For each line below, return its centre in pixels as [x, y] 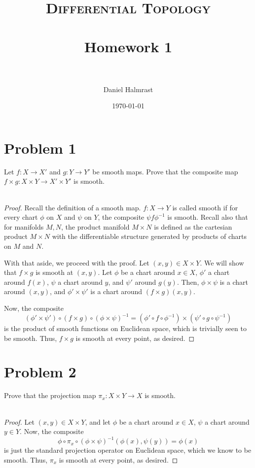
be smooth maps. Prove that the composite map [165, 171]
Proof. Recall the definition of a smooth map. [73, 207]
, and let [98, 421]
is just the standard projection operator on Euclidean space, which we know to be [128, 450]
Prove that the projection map [50, 395]
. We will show [222, 262]
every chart [21, 217]
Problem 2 [40, 372]
